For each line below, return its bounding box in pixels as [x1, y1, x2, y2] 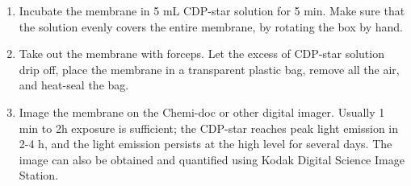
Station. [19, 167, 59, 184]
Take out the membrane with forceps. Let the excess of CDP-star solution [19, 45, 384, 62]
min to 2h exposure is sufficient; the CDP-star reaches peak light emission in [19, 119, 399, 136]
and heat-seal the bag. [19, 76, 129, 93]
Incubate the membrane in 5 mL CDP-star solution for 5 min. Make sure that [19, 2, 405, 19]
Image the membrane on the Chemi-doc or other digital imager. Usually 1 [19, 103, 385, 120]
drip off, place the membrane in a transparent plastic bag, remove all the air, [19, 60, 400, 77]
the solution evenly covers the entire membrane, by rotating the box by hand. [19, 18, 403, 35]
